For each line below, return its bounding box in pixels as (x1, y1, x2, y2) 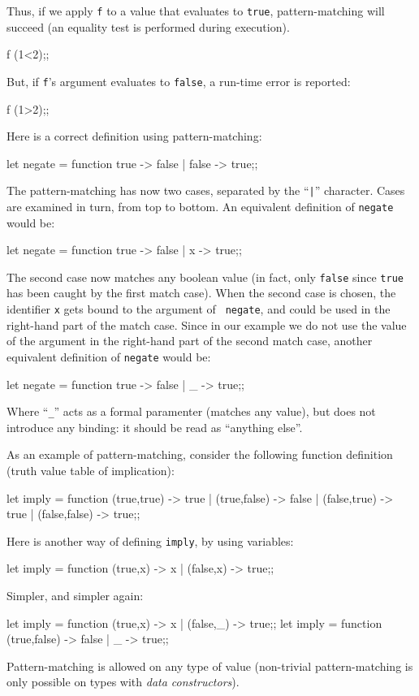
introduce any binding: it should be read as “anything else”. (6, 418, 303, 435)
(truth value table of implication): (6, 461, 175, 478)
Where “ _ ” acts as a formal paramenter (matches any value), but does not (6, 403, 376, 420)
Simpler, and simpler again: (6, 587, 144, 603)
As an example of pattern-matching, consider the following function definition (6, 446, 393, 463)
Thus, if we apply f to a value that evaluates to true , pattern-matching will (6, 2, 385, 19)
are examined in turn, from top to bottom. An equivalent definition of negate (6, 197, 394, 214)
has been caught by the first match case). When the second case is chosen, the (6, 284, 396, 301)
